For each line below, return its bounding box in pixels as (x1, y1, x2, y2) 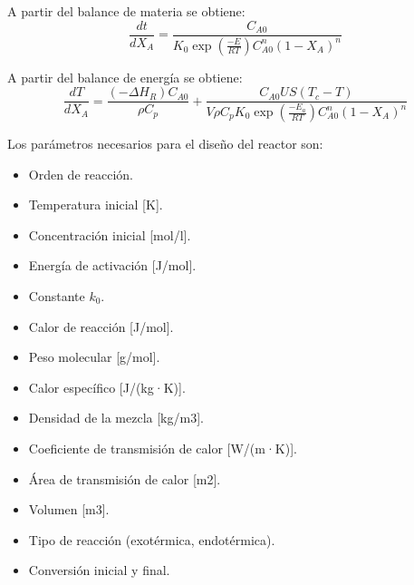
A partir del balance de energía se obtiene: (7, 67, 243, 86)
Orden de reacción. (28, 164, 133, 183)
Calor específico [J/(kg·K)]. (28, 377, 186, 396)
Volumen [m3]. (28, 500, 110, 519)
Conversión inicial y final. (28, 561, 170, 580)
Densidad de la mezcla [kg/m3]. (28, 408, 204, 427)
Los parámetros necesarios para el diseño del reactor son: (7, 134, 323, 152)
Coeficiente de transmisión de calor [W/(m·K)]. (28, 438, 297, 457)
